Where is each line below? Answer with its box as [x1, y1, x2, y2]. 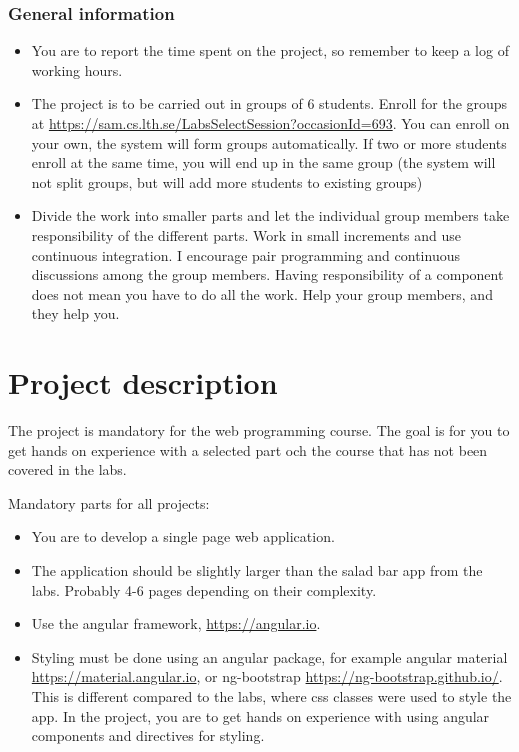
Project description [8, 362, 278, 403]
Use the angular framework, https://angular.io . [31, 613, 321, 634]
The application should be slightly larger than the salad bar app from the [31, 560, 483, 581]
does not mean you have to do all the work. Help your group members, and [31, 283, 493, 304]
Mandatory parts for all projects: [8, 492, 210, 513]
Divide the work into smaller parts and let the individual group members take [31, 205, 510, 226]
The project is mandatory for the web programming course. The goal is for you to [8, 420, 510, 441]
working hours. [31, 59, 123, 80]
